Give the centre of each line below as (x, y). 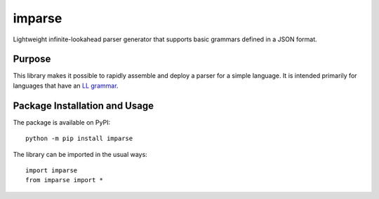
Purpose (32, 59)
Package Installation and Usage (84, 105)
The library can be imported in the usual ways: (80, 154)
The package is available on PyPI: (62, 122)
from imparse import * (65, 180)
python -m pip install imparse (79, 139)
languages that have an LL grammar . (66, 85)
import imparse (52, 170)
